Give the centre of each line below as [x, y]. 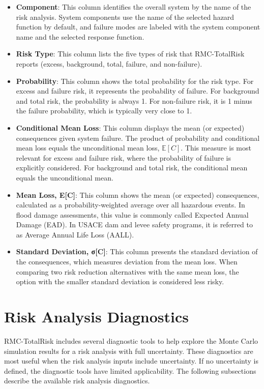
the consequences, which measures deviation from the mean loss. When [127, 262]
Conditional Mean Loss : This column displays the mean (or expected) [130, 127]
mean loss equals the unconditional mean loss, [88, 148]
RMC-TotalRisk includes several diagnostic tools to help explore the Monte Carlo [131, 340]
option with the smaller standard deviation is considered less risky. [120, 281]
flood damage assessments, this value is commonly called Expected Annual [132, 214]
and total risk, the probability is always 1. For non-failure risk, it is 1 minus [134, 100]
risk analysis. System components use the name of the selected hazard [125, 17]
